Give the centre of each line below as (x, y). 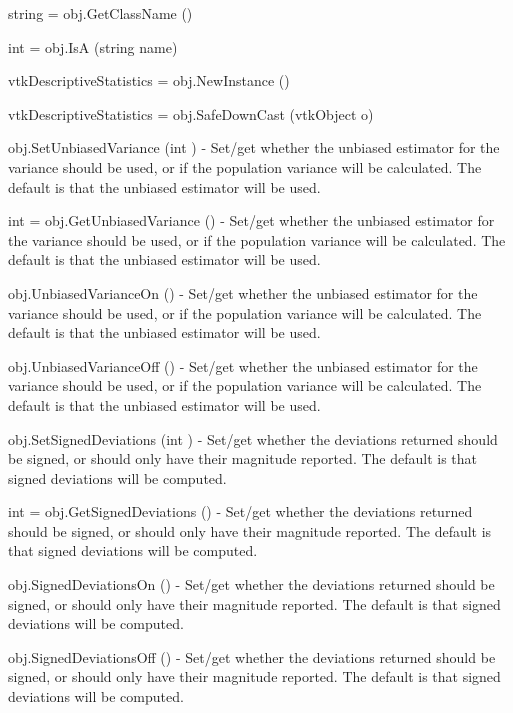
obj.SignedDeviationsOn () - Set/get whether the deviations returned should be (251, 584)
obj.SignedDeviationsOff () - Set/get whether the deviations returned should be (252, 656)
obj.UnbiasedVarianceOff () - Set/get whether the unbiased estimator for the (243, 365)
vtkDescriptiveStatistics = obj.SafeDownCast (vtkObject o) (191, 113)
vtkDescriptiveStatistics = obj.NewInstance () (149, 80)
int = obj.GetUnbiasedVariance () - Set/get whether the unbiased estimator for (251, 220)
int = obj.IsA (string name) (93, 46)
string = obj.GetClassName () (100, 13)
